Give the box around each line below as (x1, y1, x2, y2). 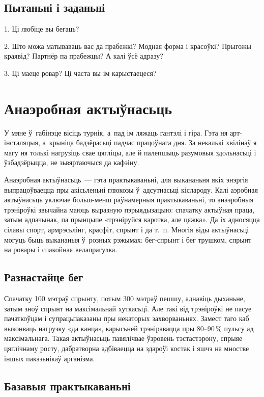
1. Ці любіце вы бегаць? (4, 23, 79, 34)
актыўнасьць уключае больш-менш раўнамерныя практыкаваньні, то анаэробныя (4, 194, 253, 205)
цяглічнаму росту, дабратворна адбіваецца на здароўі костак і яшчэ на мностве (4, 343, 249, 353)
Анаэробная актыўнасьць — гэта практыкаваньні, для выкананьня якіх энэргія (4, 174, 248, 185)
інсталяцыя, (4, 137, 40, 148)
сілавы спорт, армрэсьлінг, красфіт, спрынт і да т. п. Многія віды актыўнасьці (4, 224, 249, 235)
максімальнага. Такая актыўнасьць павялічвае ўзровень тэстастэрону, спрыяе (4, 333, 243, 343)
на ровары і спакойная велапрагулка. (4, 244, 118, 255)
